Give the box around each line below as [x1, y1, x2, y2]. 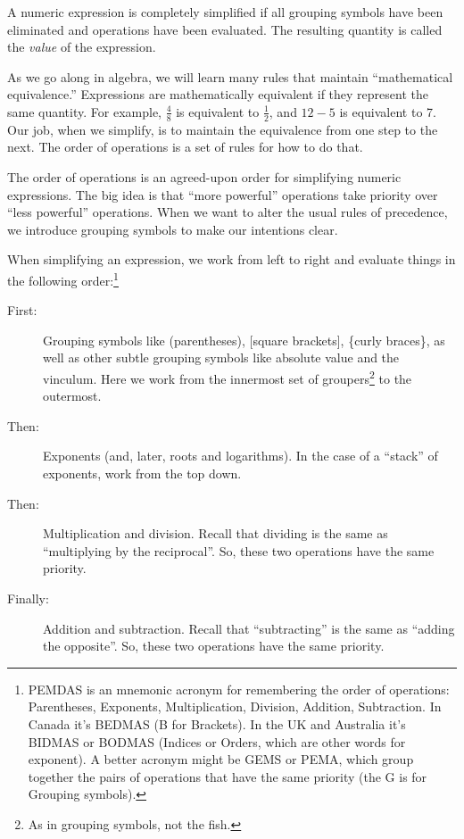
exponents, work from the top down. [43, 464, 242, 483]
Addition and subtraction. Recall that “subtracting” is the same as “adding [43, 619, 455, 637]
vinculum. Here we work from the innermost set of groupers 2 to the [43, 366, 412, 387]
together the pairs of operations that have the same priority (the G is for [28, 767, 427, 785]
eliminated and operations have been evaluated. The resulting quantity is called [7, 20, 443, 38]
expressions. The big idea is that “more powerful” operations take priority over [7, 185, 438, 204]
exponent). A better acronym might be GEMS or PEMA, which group [28, 750, 414, 768]
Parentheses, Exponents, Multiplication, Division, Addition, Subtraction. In [28, 697, 442, 716]
